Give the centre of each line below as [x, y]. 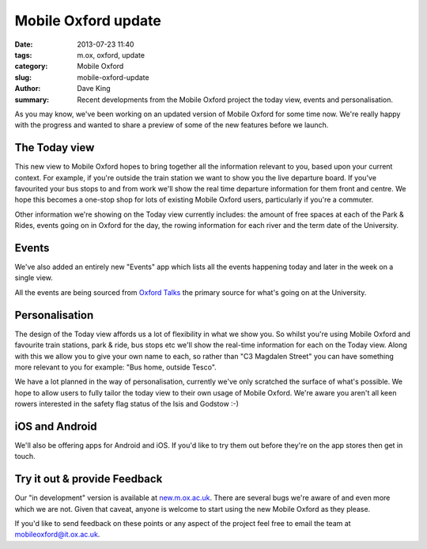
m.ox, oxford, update [111, 55]
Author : [28, 89]
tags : [23, 55]
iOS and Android [56, 426]
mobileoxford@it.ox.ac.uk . [57, 535]
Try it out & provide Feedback [89, 479]
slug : [23, 77]
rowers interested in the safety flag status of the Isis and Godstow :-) [127, 404]
